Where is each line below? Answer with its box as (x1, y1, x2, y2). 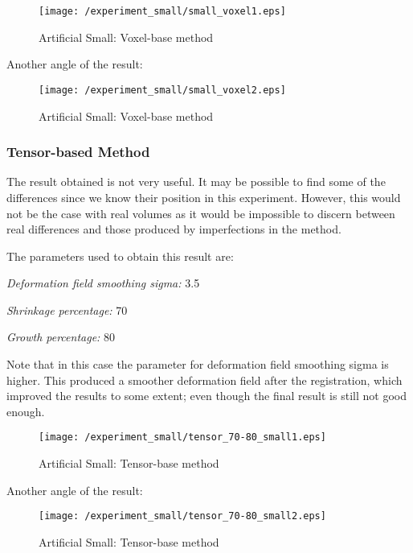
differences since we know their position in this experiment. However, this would (6, 188, 401, 205)
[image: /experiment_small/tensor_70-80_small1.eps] (39, 431, 326, 444)
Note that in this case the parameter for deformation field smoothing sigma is (6, 356, 389, 373)
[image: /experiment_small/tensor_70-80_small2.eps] (39, 510, 326, 522)
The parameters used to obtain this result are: (6, 247, 234, 264)
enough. (6, 402, 45, 419)
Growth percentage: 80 (6, 328, 116, 345)
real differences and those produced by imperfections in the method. (6, 221, 341, 237)
